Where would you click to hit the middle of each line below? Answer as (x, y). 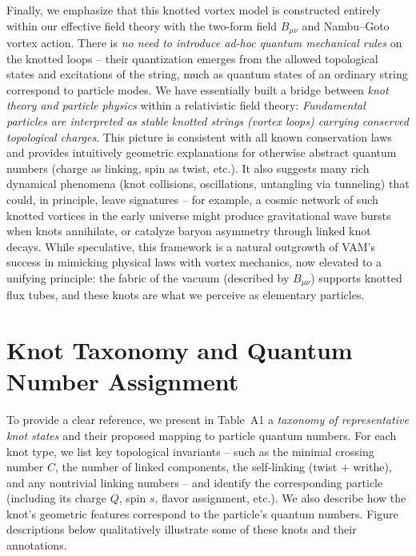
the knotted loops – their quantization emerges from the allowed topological (192, 58)
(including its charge (56, 498)
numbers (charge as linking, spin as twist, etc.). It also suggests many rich (188, 168)
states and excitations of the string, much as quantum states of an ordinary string (207, 74)
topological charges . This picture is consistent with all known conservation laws (199, 136)
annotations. (37, 545)
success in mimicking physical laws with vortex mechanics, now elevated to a (194, 262)
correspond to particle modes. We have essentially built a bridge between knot (198, 89)
